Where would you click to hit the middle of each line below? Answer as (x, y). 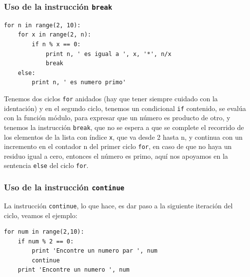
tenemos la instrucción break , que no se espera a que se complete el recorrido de (124, 127)
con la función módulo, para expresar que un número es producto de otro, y (117, 118)
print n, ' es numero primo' (79, 83)
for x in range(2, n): (54, 35)
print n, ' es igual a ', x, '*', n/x (108, 54)
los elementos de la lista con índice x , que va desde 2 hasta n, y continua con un (123, 137)
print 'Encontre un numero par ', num (95, 251)
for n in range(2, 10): (42, 25)
